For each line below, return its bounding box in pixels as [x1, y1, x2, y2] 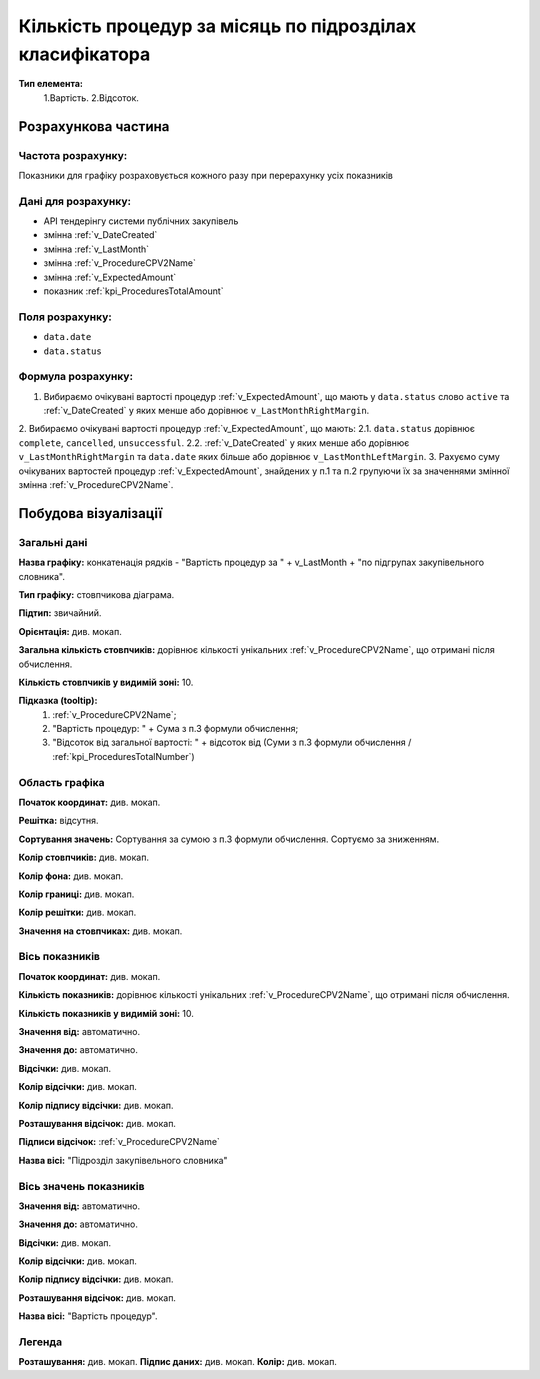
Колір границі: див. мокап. [18, 888, 135, 900]
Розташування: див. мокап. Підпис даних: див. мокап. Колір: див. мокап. [18, 1356, 337, 1368]
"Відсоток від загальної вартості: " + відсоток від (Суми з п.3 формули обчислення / [52, 736, 412, 749]
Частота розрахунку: [18, 148, 128, 162]
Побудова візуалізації [18, 505, 163, 522]
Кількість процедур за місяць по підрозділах [18, 15, 417, 37]
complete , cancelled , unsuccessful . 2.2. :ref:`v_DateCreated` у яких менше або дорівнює [18, 436, 410, 449]
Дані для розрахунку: [18, 194, 132, 208]
